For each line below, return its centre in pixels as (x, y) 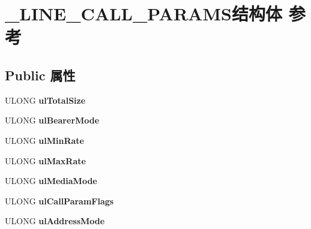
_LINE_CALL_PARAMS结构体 (143, 13)
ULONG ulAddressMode (55, 221)
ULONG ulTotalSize (45, 100)
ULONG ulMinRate (44, 140)
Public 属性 (40, 75)
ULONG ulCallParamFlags (59, 201)
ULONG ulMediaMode (51, 181)
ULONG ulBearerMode (52, 120)
